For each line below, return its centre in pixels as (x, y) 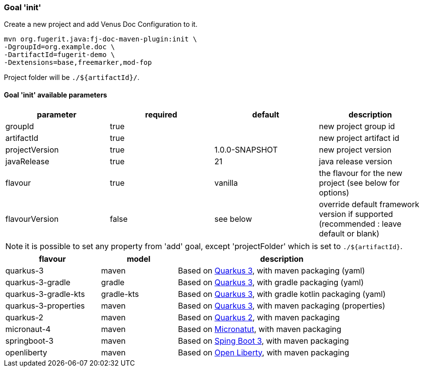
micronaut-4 (28, 329)
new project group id (357, 126)
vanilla (226, 183)
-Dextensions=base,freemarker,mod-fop (78, 63)
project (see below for (359, 183)
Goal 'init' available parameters (56, 95)
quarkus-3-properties (45, 305)
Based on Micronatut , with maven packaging (260, 329)
